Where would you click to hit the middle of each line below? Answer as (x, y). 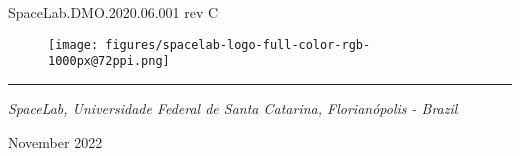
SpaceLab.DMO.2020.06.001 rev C (113, 12)
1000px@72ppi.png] (109, 61)
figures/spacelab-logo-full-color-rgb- (238, 44)
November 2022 (55, 141)
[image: (73, 44)
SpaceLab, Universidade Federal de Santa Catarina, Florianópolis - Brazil (233, 107)
